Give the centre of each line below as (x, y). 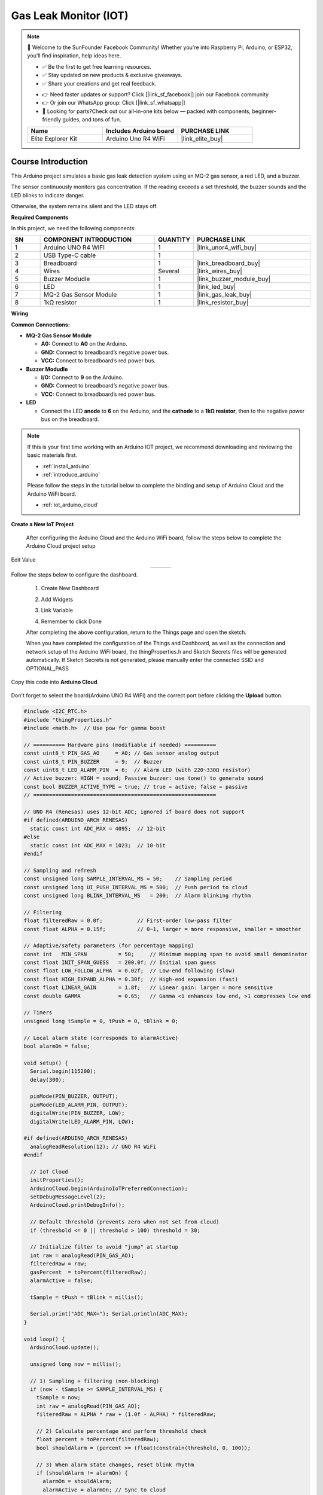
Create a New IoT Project (42, 524)
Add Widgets (57, 599)
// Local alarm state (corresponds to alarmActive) (101, 1038)
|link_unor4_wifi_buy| (227, 248)
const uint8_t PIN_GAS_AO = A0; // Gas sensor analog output (121, 753)
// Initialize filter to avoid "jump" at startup (104, 1247)
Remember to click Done (71, 621)
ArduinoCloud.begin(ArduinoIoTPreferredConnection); (109, 1188)
